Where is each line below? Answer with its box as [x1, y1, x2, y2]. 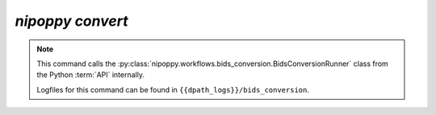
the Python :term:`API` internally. [36, 70, 145, 80]
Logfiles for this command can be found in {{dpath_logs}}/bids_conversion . [36, 84, 310, 94]
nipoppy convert [15, 12, 128, 30]
